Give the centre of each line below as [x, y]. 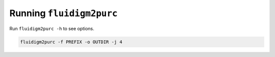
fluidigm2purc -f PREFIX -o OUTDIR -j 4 [71, 42]
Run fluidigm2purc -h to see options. [52, 28]
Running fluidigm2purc [64, 13]
